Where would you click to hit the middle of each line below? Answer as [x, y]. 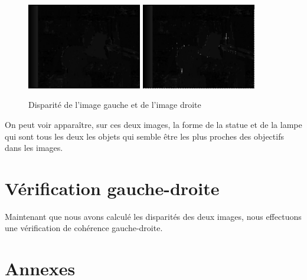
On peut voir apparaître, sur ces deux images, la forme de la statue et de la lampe [153, 124]
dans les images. [34, 148]
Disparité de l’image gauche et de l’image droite [115, 105]
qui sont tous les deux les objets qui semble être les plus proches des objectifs [144, 136]
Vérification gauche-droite [112, 188]
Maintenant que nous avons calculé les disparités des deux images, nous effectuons [153, 216]
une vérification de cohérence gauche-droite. [84, 228]
